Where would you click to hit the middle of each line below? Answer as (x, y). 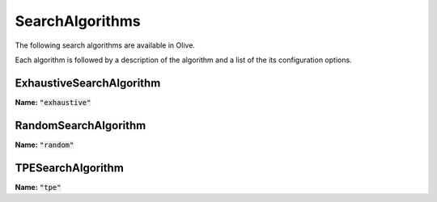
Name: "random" (45, 145)
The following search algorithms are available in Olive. (105, 45)
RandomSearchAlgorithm (81, 125)
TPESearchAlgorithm (70, 168)
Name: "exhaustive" (53, 102)
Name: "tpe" (38, 187)
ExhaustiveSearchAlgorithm (88, 83)
